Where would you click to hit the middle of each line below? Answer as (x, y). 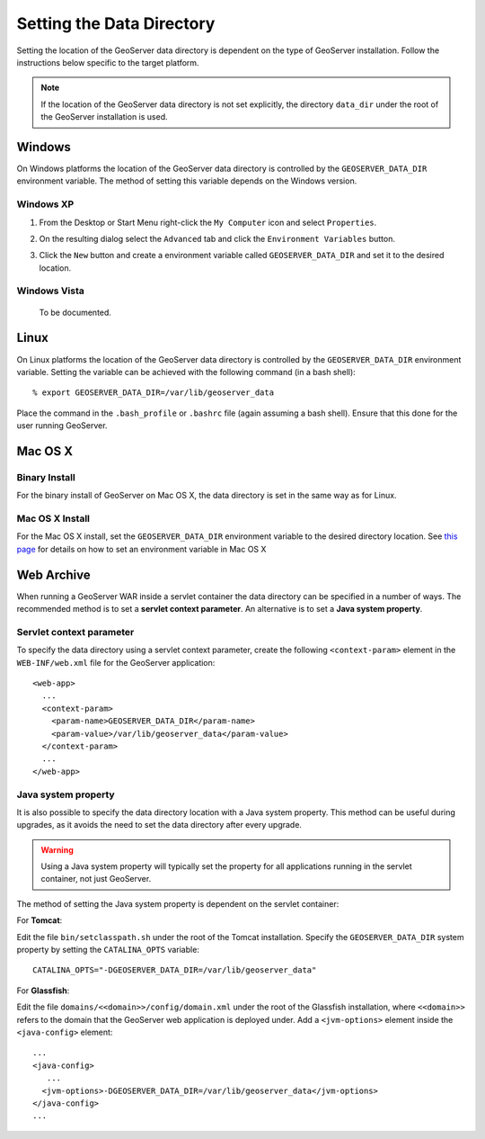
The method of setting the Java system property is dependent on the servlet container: (178, 903)
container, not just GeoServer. (96, 879)
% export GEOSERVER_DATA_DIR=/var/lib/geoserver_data (153, 393)
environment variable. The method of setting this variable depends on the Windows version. (187, 181)
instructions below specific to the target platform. (108, 62)
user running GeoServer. (62, 426)
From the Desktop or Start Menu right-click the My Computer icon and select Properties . (208, 222)
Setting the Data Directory (116, 23)
